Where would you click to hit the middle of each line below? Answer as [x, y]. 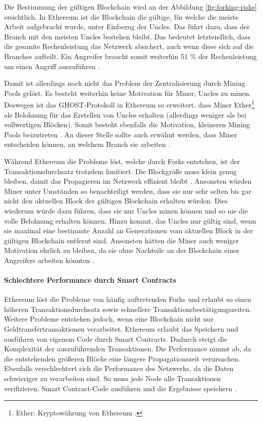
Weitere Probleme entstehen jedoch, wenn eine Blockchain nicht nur [109, 319]
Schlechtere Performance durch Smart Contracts [90, 280]
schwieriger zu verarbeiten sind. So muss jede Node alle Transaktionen [113, 378]
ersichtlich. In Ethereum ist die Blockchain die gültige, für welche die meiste [121, 16]
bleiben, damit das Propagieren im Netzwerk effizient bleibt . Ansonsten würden [128, 181]
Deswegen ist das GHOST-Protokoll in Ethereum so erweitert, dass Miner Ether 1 [129, 104]
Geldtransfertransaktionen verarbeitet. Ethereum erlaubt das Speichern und [121, 329]
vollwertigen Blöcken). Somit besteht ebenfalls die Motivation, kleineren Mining [127, 124]
